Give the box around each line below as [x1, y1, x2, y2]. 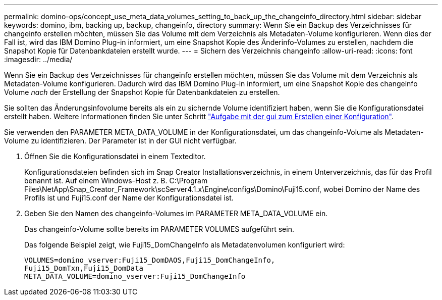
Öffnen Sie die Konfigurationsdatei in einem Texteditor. [24, 152, 206, 161]
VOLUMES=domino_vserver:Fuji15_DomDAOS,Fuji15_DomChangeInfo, [24, 256, 275, 264]
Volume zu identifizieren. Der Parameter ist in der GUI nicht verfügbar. [4, 136, 237, 145]
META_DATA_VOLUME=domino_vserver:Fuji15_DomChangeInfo [24, 272, 246, 280]
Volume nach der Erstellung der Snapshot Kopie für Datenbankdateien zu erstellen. [4, 88, 280, 96]
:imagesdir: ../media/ [4, 55, 73, 64]
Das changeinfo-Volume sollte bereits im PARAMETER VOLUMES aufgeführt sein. [24, 225, 294, 233]
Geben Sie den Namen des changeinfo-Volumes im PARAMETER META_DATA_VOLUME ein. [24, 209, 328, 218]
